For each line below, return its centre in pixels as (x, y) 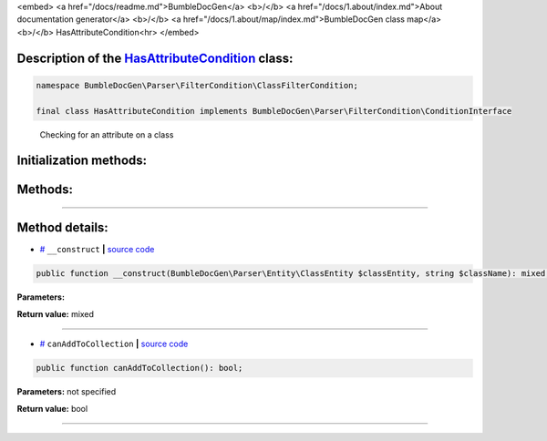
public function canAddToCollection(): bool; (139, 368)
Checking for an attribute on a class (107, 134)
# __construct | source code (97, 250)
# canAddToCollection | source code (114, 344)
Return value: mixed (56, 313)
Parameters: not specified (67, 392)
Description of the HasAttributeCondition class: (155, 58)
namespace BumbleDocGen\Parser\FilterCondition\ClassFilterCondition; (197, 85)
